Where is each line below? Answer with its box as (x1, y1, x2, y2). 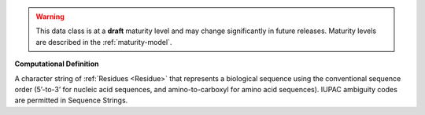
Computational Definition (14, 59, 99, 69)
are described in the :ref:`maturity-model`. (35, 37, 172, 46)
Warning (35, 12, 65, 21)
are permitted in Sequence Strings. (14, 95, 128, 106)
